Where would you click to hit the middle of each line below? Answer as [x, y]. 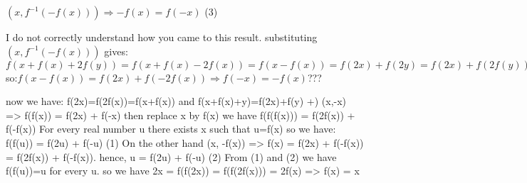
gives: [116, 51]
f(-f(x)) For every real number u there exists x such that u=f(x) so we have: [171, 129]
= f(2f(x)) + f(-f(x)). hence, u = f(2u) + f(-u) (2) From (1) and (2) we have [171, 156]
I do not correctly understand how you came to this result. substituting [162, 37]
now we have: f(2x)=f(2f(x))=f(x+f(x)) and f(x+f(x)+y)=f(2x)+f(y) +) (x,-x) [176, 101]
